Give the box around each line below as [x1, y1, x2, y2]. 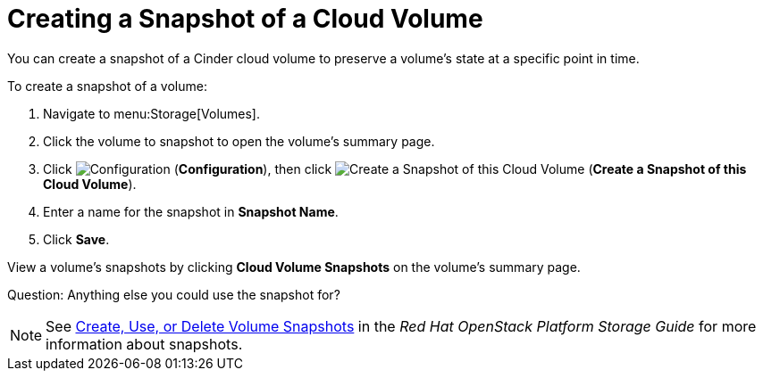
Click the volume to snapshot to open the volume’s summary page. [43, 133, 435, 149]
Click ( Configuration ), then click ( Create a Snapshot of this [43, 160, 747, 177]
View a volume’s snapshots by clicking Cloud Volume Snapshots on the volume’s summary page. [7, 259, 581, 275]
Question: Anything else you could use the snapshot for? [7, 286, 340, 302]
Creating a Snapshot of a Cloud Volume [7, 4, 483, 34]
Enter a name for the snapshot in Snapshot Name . [43, 203, 339, 219]
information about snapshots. [46, 334, 243, 353]
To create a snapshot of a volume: [7, 78, 207, 94]
